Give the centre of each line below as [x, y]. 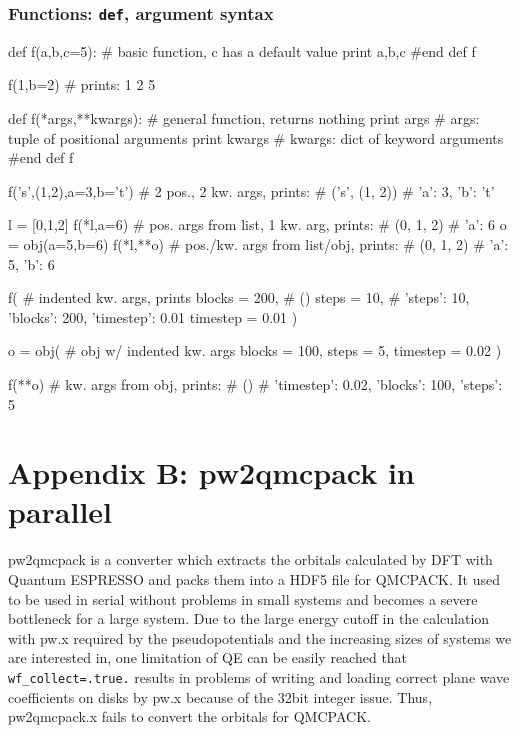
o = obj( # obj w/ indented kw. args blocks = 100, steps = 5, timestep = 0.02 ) [255, 350]
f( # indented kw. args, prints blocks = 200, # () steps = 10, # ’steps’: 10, [239, 297]
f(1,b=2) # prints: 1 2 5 [82, 84]
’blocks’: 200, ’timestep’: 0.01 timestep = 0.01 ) [153, 316]
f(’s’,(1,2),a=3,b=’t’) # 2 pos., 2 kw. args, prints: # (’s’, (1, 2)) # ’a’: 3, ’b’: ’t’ [251, 190]
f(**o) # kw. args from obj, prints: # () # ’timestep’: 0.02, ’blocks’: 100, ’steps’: [255, 383]
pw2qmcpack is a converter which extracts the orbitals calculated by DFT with [250, 559]
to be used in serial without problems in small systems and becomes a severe [243, 598]
